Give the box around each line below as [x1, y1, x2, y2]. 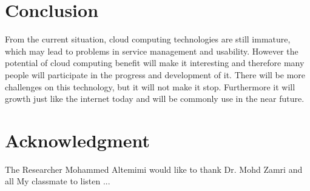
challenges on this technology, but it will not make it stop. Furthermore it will [5, 80, 295, 93]
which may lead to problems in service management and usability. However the [5, 44, 298, 57]
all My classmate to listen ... [5, 175, 110, 187]
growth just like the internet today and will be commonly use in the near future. [5, 92, 305, 105]
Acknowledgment [5, 127, 150, 152]
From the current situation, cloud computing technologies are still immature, [5, 33, 291, 45]
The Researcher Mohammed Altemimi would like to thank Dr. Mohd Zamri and [5, 163, 303, 175]
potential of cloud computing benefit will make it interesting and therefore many [5, 56, 305, 69]
